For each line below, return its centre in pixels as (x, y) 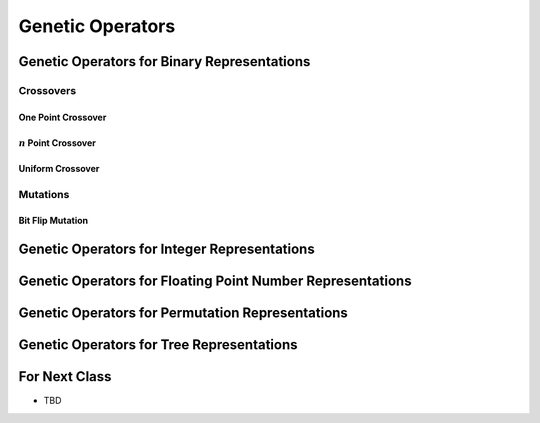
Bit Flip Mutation (53, 221)
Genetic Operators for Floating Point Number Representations (215, 281)
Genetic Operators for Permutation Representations (183, 313)
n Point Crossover (57, 142)
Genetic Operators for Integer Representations (166, 249)
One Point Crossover (62, 117)
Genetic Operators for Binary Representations (164, 61)
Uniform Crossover (59, 168)
